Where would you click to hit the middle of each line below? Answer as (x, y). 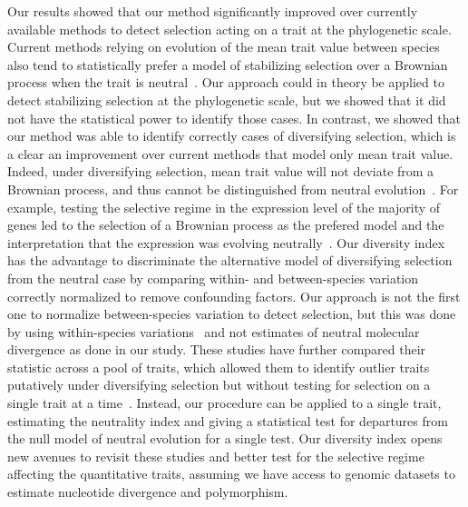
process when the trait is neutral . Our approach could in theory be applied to (226, 82)
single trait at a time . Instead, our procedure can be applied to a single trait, (224, 403)
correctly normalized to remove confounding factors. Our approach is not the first (234, 296)
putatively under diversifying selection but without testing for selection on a (219, 385)
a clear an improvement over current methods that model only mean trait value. (230, 153)
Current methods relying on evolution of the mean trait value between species (224, 47)
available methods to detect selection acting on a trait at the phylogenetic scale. (229, 29)
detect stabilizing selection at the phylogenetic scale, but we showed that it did (227, 99)
